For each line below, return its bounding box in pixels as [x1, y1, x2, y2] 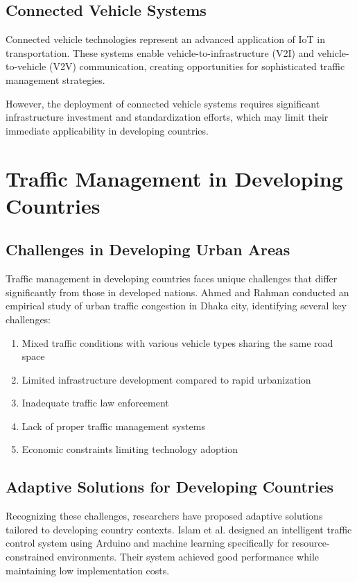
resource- [292, 536, 330, 550]
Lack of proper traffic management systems [21, 418, 205, 433]
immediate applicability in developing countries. [6, 123, 209, 137]
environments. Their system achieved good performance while [57, 549, 319, 564]
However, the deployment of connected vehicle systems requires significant [6, 96, 320, 110]
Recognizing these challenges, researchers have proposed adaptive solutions [6, 508, 323, 523]
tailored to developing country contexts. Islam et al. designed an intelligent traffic [6, 522, 352, 536]
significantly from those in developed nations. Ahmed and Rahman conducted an [6, 284, 349, 299]
